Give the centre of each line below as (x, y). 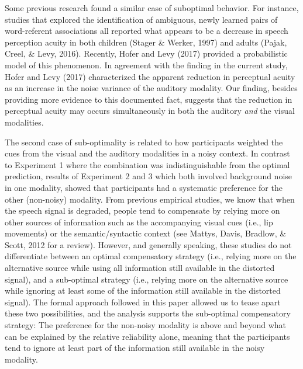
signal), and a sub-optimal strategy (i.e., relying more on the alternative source (147, 279)
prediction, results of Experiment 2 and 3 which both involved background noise (149, 176)
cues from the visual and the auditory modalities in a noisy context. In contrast (147, 153)
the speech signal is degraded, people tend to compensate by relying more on (142, 210)
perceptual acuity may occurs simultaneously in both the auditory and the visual (150, 111)
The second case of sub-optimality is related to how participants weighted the (144, 142)
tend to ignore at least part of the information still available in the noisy (135, 348)
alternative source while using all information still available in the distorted (140, 268)
